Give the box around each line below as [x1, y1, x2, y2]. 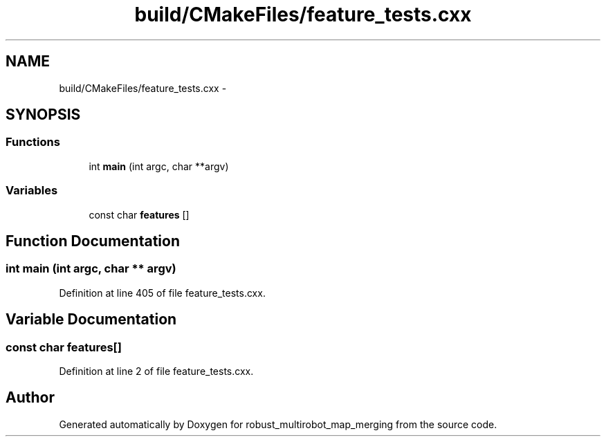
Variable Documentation [6, 311, 177, 329]
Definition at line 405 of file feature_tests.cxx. [59, 286, 266, 299]
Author [6, 389, 55, 407]
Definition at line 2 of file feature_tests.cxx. [59, 365, 254, 377]
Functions [6, 135, 60, 149]
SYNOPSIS [6, 106, 81, 124]
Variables [6, 183, 58, 198]
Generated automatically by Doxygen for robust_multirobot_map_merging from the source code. [59, 418, 497, 430]
